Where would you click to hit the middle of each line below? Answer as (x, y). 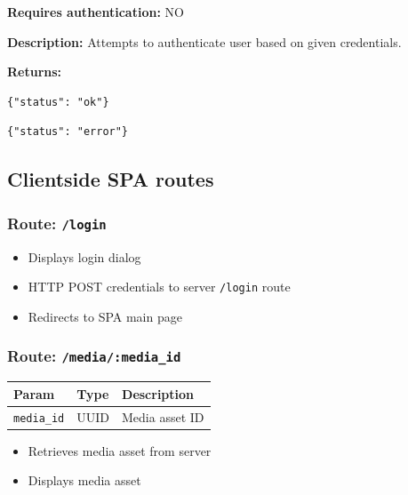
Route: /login (57, 223)
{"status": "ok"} (58, 102)
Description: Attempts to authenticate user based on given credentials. (204, 41)
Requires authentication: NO (96, 12)
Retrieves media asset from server (120, 450)
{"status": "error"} (68, 132)
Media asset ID (163, 416)
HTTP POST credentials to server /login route (159, 287)
